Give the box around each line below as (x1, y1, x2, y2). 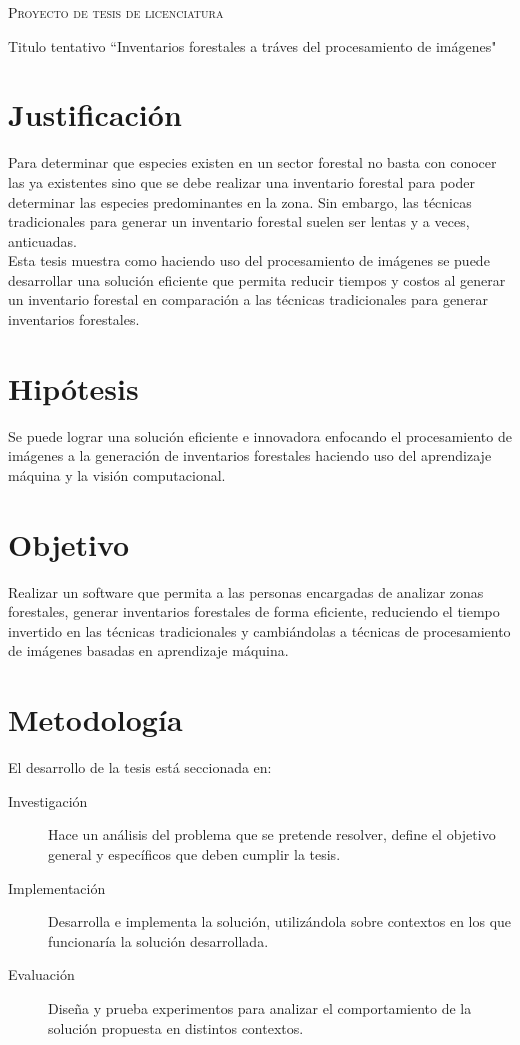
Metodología (8, 699, 183, 740)
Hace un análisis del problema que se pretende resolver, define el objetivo (48, 824, 496, 845)
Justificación (8, 94, 182, 135)
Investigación (8, 790, 88, 811)
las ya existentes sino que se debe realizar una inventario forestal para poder (8, 171, 475, 192)
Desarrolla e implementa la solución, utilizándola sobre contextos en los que (48, 911, 512, 932)
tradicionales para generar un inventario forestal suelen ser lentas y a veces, (8, 211, 470, 232)
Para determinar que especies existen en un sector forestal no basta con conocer (8, 152, 497, 173)
